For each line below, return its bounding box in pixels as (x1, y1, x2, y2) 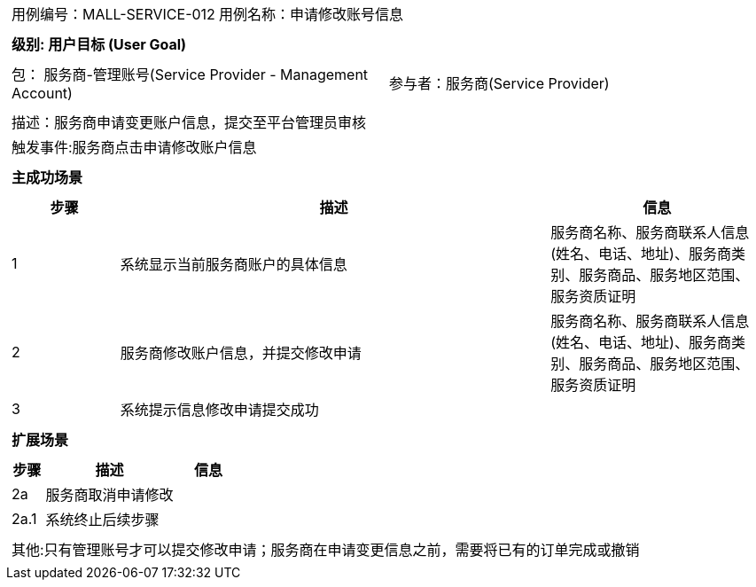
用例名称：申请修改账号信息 (218, 5, 403, 23)
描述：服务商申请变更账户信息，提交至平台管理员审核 (12, 113, 367, 131)
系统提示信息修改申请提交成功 (120, 401, 319, 419)
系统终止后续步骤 (45, 511, 160, 528)
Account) (12, 84, 73, 102)
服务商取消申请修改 (45, 486, 174, 504)
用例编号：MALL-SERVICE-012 (12, 5, 215, 23)
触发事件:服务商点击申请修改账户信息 (12, 138, 257, 156)
